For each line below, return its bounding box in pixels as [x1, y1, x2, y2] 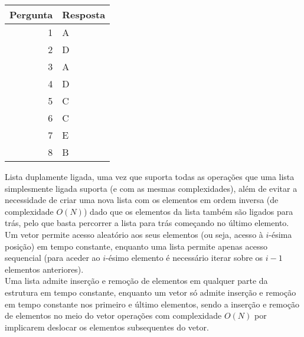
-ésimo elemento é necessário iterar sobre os [106, 251, 263, 264]
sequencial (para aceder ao [5, 251, 100, 264]
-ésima [269, 228, 292, 240]
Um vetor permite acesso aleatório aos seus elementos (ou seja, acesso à [5, 228, 263, 240]
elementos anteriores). [5, 263, 84, 275]
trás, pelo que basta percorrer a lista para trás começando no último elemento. [5, 217, 289, 229]
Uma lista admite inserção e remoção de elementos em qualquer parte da [5, 274, 268, 287]
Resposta [62, 8, 106, 21]
